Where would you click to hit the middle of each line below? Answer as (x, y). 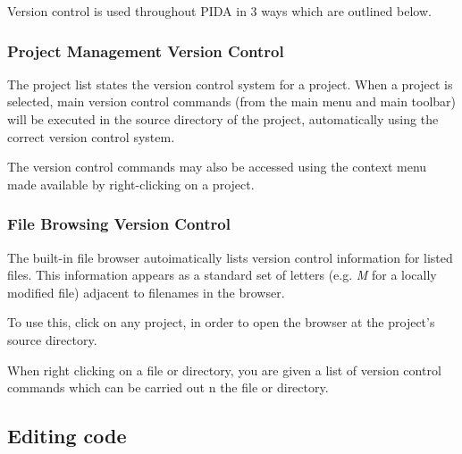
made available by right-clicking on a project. (131, 184)
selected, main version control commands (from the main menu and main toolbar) (232, 101)
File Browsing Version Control (119, 224)
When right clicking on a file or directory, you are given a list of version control (224, 370)
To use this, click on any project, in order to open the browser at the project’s (221, 322)
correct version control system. (91, 136)
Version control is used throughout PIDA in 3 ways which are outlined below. (219, 11)
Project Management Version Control (146, 50)
